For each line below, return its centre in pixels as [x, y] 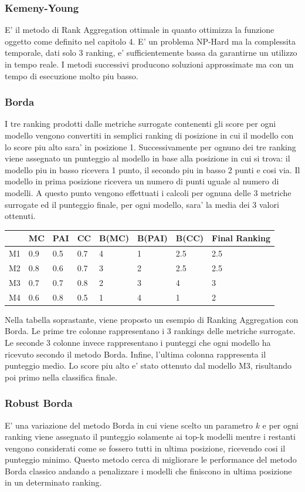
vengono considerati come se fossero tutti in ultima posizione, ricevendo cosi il [145, 448]
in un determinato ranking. [53, 482]
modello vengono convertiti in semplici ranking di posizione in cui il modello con [149, 135]
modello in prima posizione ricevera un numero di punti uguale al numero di [142, 181]
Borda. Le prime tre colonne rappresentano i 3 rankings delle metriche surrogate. [150, 331]
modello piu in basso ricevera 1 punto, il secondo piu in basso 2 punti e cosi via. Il [152, 169]
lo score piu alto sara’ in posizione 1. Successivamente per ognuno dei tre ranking [150, 146]
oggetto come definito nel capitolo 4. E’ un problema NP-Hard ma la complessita [150, 41]
